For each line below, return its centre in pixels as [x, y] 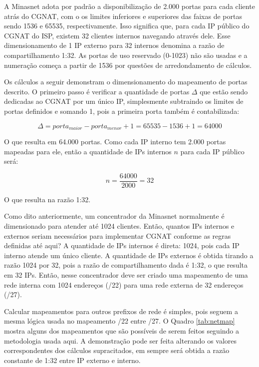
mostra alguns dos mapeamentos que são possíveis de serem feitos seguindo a [122, 330]
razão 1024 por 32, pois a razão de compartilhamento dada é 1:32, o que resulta [126, 265]
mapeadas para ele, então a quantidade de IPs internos [88, 151]
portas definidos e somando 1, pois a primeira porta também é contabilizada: [122, 111]
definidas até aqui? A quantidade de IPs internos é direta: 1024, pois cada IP [122, 245]
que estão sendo [224, 91]
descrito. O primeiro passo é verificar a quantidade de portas [97, 91]
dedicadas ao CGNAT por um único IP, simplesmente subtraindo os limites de [124, 101]
